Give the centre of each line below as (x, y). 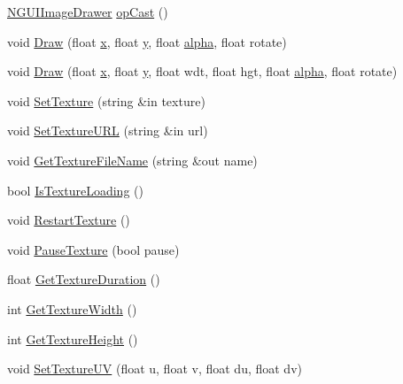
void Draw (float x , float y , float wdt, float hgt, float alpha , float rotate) (202, 71)
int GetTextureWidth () (72, 308)
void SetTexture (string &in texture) (106, 100)
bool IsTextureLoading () (75, 190)
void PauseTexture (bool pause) (93, 249)
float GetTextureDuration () (84, 279)
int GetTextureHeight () (73, 338)
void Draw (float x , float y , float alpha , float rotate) (147, 41)
